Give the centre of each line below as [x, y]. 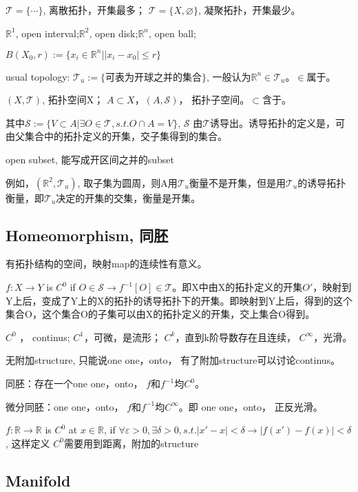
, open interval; [47, 33]
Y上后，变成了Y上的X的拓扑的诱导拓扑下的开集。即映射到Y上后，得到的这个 [179, 300]
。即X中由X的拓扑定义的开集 [238, 287]
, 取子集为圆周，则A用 [127, 182]
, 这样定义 [28, 443]
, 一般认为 [229, 76]
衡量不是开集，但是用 [237, 182]
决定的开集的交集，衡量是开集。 [128, 197]
